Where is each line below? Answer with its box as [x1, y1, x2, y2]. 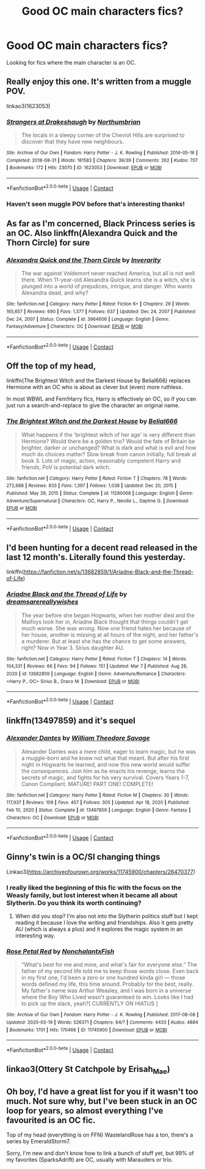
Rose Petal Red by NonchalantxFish [6, 947, 115, 955]
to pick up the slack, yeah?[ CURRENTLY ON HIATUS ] [21, 1000, 159, 1007]
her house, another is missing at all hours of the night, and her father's [21, 631, 199, 638]
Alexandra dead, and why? [21, 289, 88, 297]
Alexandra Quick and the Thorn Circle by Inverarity [6, 255, 161, 264]
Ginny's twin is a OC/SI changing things [6, 852, 160, 862]
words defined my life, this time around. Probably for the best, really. [21, 980, 194, 988]
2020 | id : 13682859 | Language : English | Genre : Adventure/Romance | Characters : [6, 671, 186, 677]
